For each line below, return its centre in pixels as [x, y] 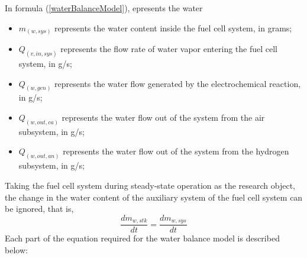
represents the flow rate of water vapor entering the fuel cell [169, 49]
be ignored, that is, [39, 209]
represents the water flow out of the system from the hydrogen [176, 151]
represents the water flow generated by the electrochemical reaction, [178, 83]
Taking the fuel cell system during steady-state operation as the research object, [150, 185]
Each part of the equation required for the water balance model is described [142, 238]
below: [16, 249]
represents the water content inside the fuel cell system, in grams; [173, 28]
